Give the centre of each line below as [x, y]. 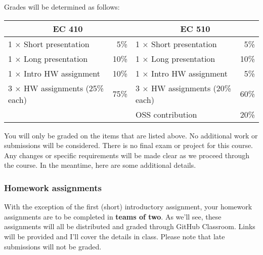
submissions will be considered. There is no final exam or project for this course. [128, 145]
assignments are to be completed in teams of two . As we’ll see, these [113, 216]
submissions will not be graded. [53, 246]
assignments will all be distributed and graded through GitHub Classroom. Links [130, 226]
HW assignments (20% [191, 88]
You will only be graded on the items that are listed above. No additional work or [131, 135]
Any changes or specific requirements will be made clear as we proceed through [127, 155]
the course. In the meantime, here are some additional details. [100, 165]
